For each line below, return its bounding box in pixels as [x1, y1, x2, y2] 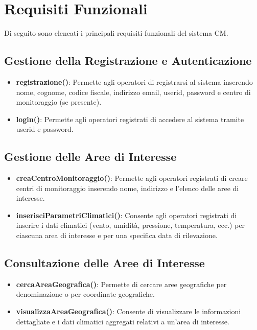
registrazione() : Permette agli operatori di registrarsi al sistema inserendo [16, 76, 253, 87]
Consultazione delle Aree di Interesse [4, 255, 205, 271]
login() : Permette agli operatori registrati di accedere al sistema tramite [16, 113, 244, 124]
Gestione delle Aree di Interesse [4, 149, 177, 164]
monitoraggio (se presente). [16, 97, 102, 107]
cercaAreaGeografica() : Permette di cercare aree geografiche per [16, 278, 227, 289]
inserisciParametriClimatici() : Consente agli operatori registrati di [16, 209, 237, 220]
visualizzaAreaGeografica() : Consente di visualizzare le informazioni [16, 306, 241, 317]
